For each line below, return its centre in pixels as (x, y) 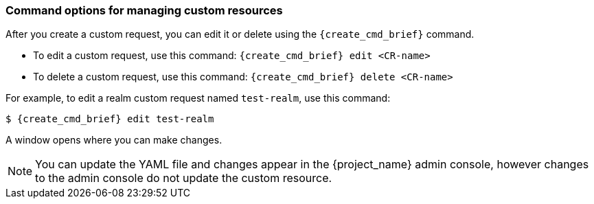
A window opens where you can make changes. (114, 140)
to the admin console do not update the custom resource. (184, 178)
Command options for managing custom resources (144, 10)
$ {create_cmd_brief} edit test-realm (110, 119)
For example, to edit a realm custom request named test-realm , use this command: (198, 98)
